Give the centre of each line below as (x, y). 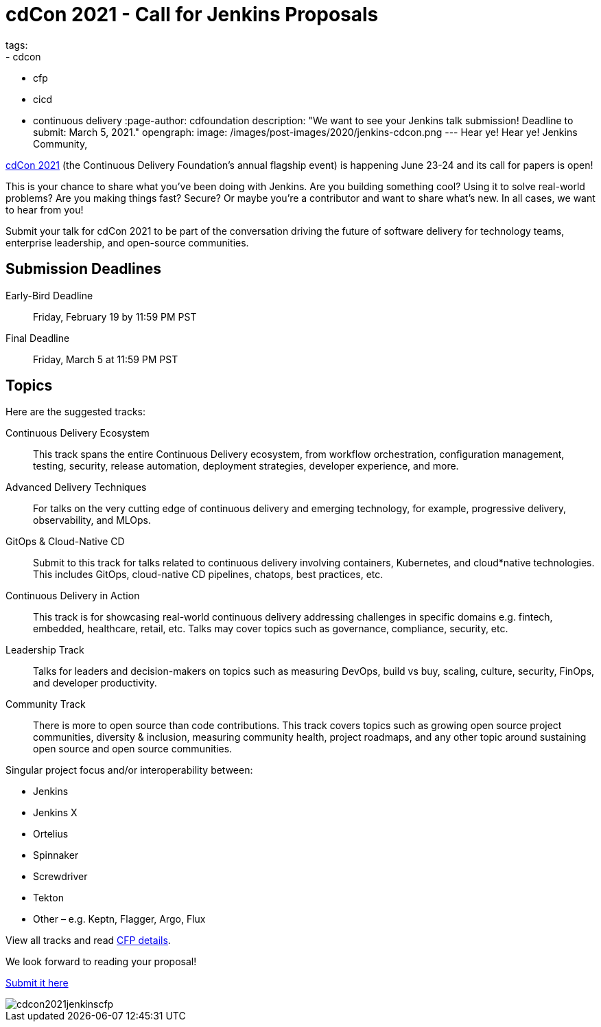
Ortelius (51, 834)
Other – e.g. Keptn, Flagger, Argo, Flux (119, 919)
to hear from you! (45, 209)
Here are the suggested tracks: (75, 412)
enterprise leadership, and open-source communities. (127, 242)
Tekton (48, 898)
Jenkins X (55, 813)
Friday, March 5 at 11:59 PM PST (106, 359)
